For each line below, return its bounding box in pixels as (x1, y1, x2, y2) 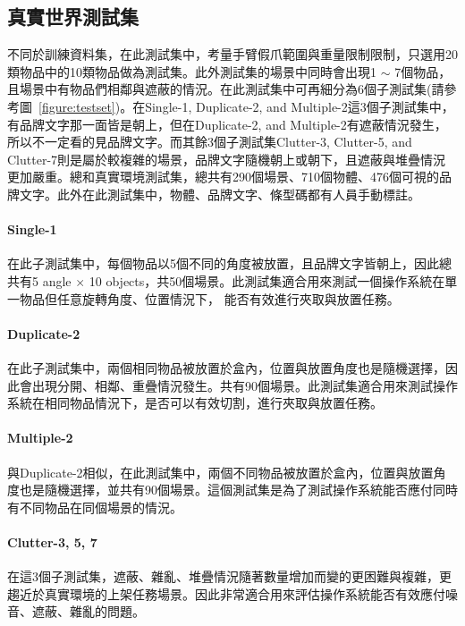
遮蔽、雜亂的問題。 (31, 602, 145, 621)
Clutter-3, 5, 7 (7, 532, 97, 551)
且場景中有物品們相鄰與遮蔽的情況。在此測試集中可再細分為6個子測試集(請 (7, 80, 444, 98)
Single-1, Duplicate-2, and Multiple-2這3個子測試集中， (145, 97, 454, 115)
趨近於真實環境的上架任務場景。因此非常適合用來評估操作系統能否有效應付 (7, 584, 445, 603)
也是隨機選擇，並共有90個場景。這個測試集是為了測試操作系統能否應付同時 (19, 480, 458, 499)
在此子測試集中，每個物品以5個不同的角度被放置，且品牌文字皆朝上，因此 (7, 254, 439, 273)
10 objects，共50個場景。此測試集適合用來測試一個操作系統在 (89, 271, 445, 290)
